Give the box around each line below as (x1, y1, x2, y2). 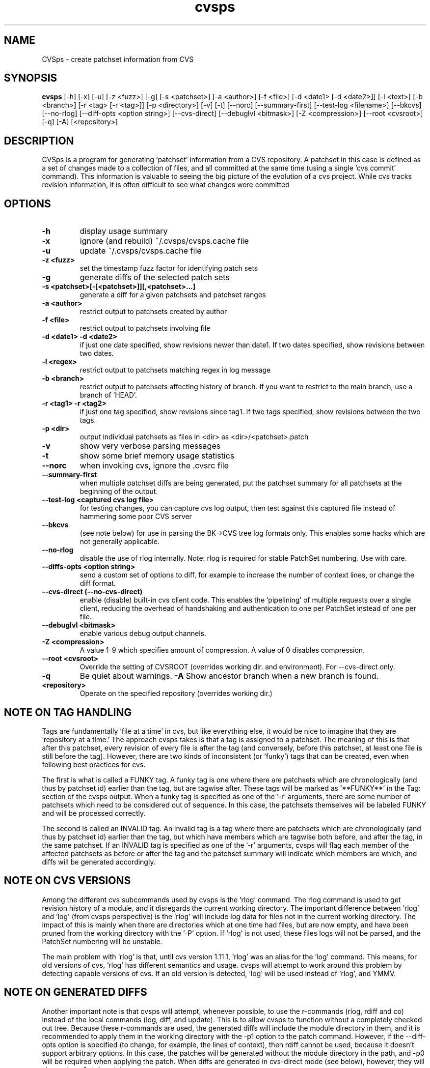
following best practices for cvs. (42, 760, 146, 769)
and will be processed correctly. (42, 808, 146, 817)
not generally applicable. (80, 537, 160, 546)
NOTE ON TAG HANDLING (4, 706, 132, 719)
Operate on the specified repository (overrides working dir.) (80, 689, 272, 698)
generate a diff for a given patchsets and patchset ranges (80, 290, 266, 299)
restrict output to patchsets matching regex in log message (80, 366, 271, 375)
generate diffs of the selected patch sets (80, 272, 230, 283)
